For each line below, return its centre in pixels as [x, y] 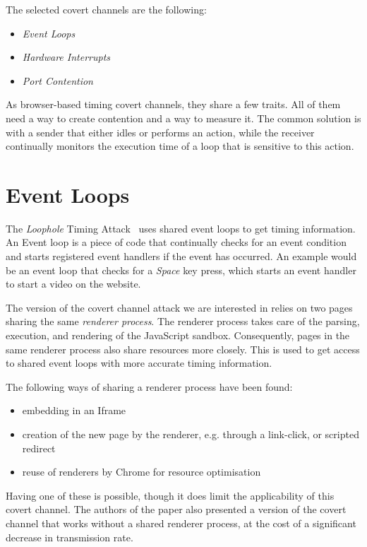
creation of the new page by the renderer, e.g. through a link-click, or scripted [191, 434]
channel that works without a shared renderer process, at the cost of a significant [181, 523]
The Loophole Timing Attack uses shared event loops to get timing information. [181, 228]
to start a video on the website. [73, 284]
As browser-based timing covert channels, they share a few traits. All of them [173, 104]
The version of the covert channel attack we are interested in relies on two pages [179, 307]
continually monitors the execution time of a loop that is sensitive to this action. [180, 146]
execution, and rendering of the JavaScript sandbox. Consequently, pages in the [178, 335]
